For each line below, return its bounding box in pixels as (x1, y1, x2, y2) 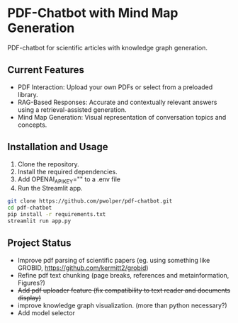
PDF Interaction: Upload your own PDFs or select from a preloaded (17, 83, 213, 91)
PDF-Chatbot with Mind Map (7, 5, 178, 21)
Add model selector (17, 308, 76, 317)
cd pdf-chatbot (7, 204, 52, 212)
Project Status (7, 237, 72, 249)
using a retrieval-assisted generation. (17, 105, 127, 114)
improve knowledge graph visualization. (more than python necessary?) (17, 301, 228, 310)
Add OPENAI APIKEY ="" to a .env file (17, 175, 120, 185)
